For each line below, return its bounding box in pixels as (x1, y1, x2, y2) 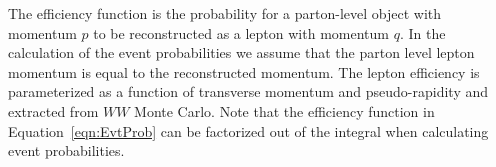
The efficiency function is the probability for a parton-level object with (8, 3, 442, 23)
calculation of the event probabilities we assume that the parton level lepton (8, 42, 475, 63)
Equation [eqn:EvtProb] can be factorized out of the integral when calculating (8, 120, 489, 141)
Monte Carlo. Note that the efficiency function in (134, 100, 435, 121)
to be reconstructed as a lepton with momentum (93, 22, 389, 43)
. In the (399, 22, 446, 43)
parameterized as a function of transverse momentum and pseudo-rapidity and (8, 81, 489, 102)
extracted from (8, 100, 99, 121)
